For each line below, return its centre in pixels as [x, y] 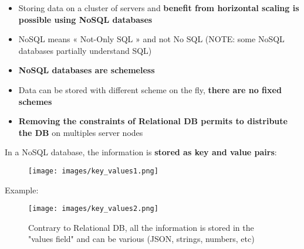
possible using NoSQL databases [85, 19]
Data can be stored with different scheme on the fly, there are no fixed [150, 89]
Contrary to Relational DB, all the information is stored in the [141, 227]
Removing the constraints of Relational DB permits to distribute [153, 121]
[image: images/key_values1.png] [93, 171]
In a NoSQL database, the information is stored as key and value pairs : [141, 152]
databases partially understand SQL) [85, 50]
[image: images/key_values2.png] [93, 209]
